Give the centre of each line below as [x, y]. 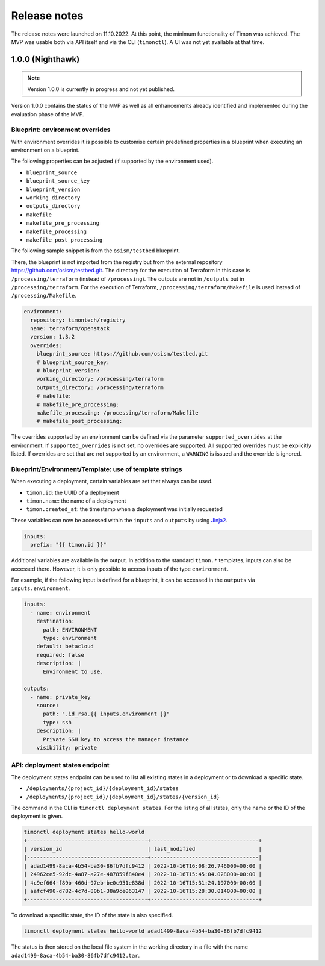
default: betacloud [65, 647]
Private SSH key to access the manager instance [116, 739]
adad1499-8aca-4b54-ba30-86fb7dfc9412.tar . [76, 955]
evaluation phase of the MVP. [48, 114]
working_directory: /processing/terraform [100, 379]
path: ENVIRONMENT [70, 629]
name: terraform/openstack [70, 329]
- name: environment [60, 613]
